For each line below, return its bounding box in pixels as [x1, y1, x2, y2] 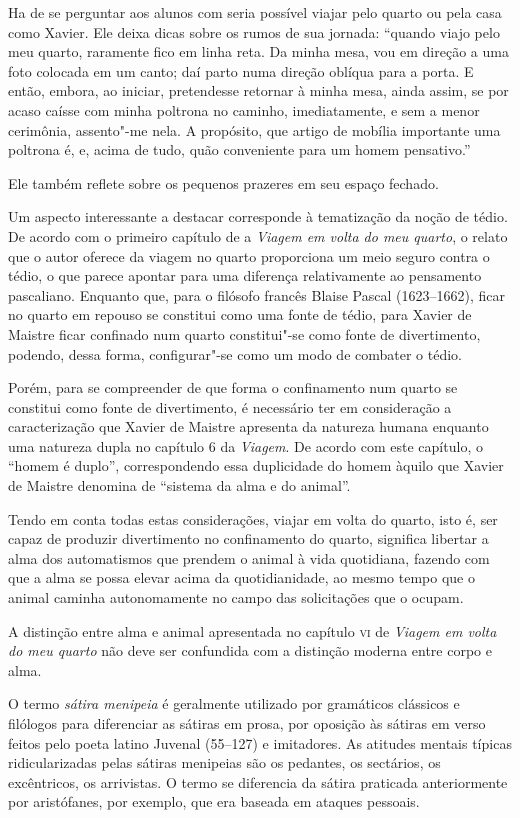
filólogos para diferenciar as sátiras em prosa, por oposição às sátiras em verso [8, 713, 486, 733]
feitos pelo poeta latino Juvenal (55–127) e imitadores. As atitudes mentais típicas [8, 732, 512, 753]
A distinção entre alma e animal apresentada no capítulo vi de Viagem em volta [8, 620, 497, 641]
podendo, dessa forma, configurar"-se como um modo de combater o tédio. [8, 343, 462, 364]
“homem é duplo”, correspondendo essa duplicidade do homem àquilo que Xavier [8, 455, 504, 476]
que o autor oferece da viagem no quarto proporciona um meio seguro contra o [8, 245, 490, 266]
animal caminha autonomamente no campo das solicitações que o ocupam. [8, 587, 464, 608]
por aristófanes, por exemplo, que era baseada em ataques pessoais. [8, 791, 420, 812]
